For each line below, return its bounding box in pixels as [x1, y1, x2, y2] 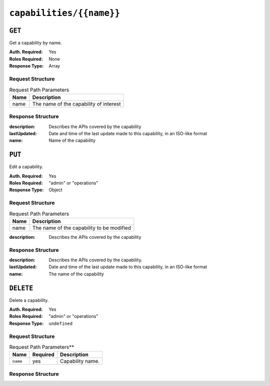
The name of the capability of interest [32, 100, 121, 107]
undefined [48, 320, 72, 326]
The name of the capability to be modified [32, 224, 131, 231]
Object [48, 187, 62, 193]
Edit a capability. [9, 164, 43, 170]
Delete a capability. [9, 297, 49, 303]
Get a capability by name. [9, 40, 62, 46]
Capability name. [60, 358, 100, 365]
